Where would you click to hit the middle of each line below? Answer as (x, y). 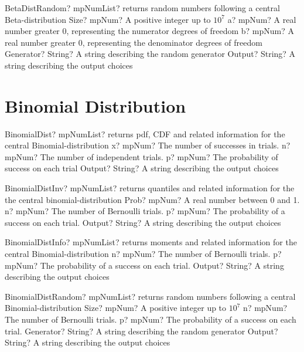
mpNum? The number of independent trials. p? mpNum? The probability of (141, 156)
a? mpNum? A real (262, 19)
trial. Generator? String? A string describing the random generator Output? (141, 331)
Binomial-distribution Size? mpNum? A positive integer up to (116, 308)
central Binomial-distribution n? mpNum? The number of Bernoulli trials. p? (143, 254)
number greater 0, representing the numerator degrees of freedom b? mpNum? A (149, 31)
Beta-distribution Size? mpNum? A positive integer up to (108, 19)
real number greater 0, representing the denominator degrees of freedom (134, 42)
